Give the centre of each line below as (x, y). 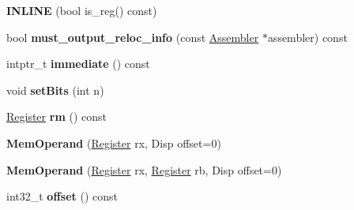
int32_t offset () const (62, 196)
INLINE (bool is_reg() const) (82, 10)
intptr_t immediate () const (78, 64)
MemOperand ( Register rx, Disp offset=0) (114, 142)
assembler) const (307, 37)
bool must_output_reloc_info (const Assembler (133, 37)
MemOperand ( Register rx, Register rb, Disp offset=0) (144, 169)
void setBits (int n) (55, 90)
